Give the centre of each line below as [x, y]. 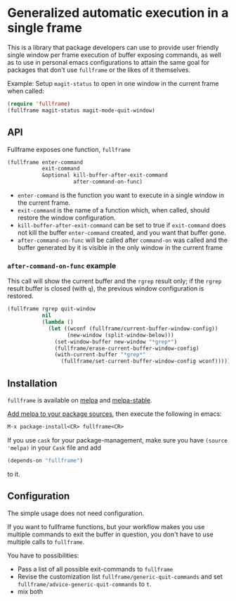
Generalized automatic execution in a [118, 13]
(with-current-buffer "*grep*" [100, 355]
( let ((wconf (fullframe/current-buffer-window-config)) [133, 329]
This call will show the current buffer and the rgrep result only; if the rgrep [114, 281]
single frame [45, 28]
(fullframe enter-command [45, 162]
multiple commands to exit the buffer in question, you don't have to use [110, 534]
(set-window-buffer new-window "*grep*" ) [116, 342]
